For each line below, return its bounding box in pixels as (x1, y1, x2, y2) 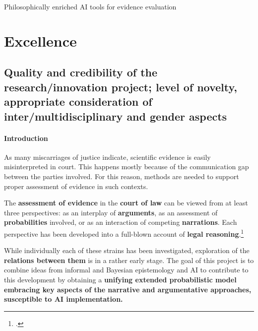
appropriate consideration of (4, 94, 152, 109)
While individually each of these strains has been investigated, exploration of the (4, 245, 250, 256)
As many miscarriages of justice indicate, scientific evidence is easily (4, 151, 211, 162)
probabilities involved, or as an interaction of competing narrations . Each (4, 217, 237, 227)
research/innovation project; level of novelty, (4, 79, 237, 94)
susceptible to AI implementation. (4, 294, 123, 304)
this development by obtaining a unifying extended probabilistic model (4, 274, 237, 284)
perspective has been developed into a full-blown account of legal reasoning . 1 (4, 227, 244, 239)
